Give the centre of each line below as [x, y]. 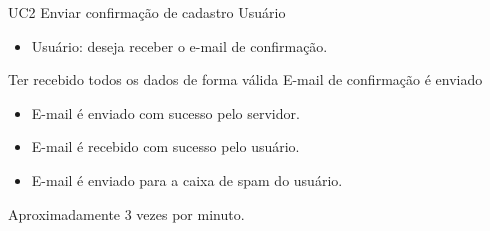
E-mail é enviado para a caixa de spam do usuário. [187, 179]
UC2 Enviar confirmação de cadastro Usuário [147, 12]
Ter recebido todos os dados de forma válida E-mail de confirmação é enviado [245, 79]
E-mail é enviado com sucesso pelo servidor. [165, 112]
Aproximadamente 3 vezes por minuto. [126, 213]
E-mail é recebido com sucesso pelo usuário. [165, 146]
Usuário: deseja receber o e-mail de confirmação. [179, 45]
